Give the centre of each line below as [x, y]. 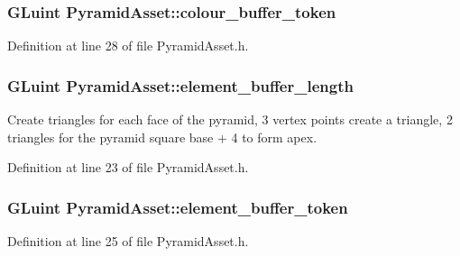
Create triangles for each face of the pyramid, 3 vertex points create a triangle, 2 [230, 119]
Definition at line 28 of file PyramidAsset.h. [128, 46]
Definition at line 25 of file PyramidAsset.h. [128, 241]
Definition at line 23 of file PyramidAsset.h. [128, 167]
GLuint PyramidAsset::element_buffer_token [178, 207]
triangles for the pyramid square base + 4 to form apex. [162, 137]
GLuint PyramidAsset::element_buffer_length [180, 85]
